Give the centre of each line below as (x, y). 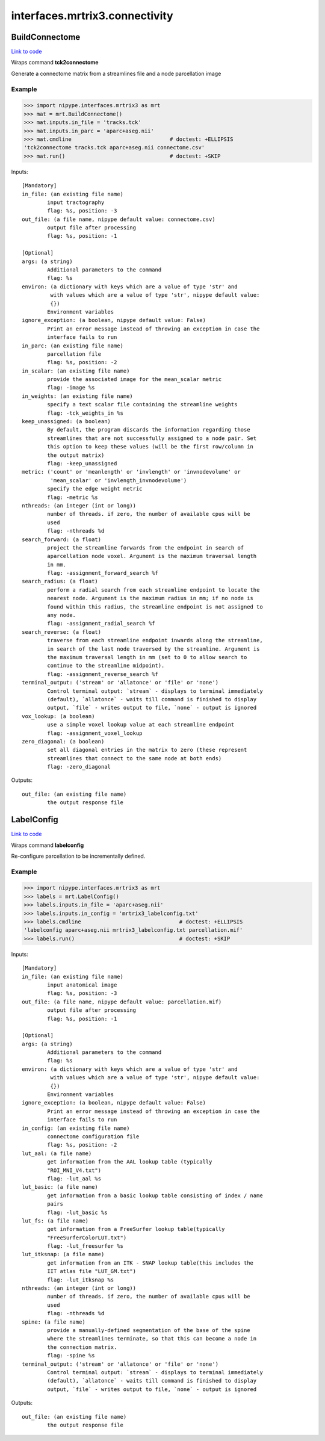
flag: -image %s (71, 388)
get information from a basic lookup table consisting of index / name (155, 1195)
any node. (62, 615)
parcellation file (74, 354)
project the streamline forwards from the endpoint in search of (146, 547)
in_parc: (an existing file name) (73, 346)
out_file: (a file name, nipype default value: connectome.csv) (119, 219)
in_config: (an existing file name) (76, 1128)
